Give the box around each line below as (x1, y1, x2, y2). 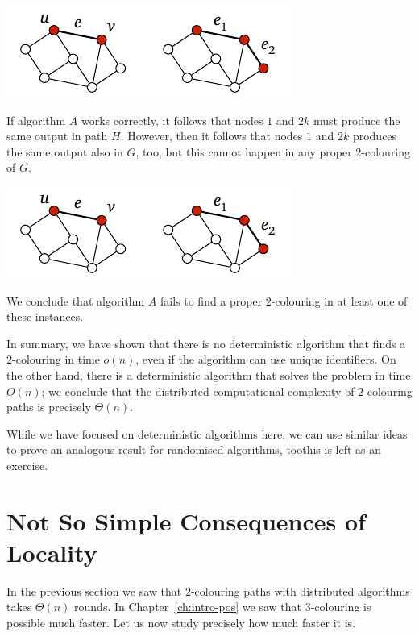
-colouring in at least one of (271, 292, 408, 309)
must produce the (313, 111, 400, 128)
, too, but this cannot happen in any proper (135, 143, 352, 160)
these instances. (6, 308, 84, 325)
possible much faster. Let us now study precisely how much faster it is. (6, 614, 355, 630)
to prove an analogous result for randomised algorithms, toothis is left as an (6, 441, 382, 458)
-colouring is (310, 598, 371, 615)
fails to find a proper (160, 292, 263, 309)
